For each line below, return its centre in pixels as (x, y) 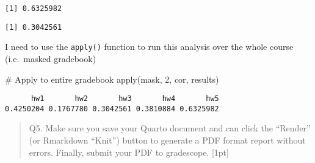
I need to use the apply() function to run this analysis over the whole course (149, 47)
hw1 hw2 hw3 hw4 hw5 (125, 99)
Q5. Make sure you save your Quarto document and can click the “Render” (170, 128)
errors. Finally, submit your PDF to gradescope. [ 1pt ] (129, 152)
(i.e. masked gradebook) (51, 58)
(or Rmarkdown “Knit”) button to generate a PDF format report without (167, 140)
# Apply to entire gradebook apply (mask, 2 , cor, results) (112, 79)
